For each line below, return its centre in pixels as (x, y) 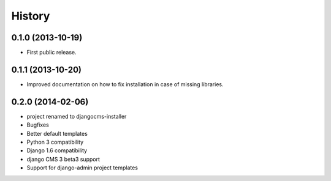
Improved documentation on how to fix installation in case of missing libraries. (125, 84)
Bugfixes (38, 125)
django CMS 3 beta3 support (63, 159)
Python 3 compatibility (55, 142)
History (31, 16)
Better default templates (57, 133)
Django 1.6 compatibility (57, 150)
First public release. (51, 53)
